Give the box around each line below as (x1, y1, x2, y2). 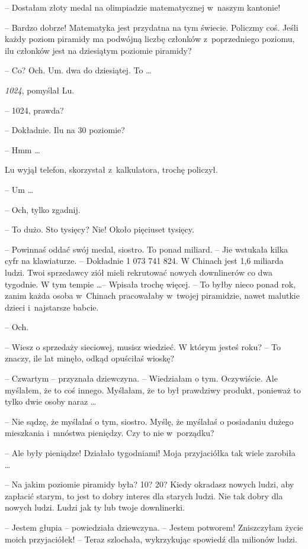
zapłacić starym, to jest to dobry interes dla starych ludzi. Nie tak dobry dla (5, 489, 283, 502)
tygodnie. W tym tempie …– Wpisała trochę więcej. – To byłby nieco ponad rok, (5, 277, 296, 290)
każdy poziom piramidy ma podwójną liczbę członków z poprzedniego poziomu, (5, 33, 295, 45)
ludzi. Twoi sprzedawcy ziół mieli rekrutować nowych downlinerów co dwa (5, 266, 273, 278)
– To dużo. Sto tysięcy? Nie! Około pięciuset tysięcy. (5, 223, 194, 235)
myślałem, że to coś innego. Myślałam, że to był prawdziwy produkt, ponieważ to (5, 383, 301, 396)
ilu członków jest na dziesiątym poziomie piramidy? (5, 44, 192, 56)
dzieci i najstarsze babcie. (5, 301, 99, 313)
